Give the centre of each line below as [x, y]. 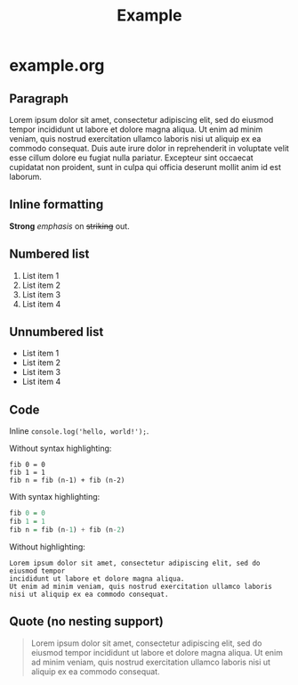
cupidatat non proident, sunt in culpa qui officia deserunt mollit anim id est [145, 167]
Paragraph [39, 98]
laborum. [26, 176]
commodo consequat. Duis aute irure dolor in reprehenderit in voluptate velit [149, 148]
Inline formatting [56, 204]
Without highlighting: [48, 546]
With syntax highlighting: [55, 497]
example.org [57, 65]
